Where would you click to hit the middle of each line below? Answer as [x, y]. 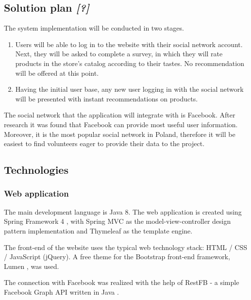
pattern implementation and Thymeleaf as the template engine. [98, 230]
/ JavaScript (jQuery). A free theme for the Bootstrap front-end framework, [117, 257]
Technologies [36, 170]
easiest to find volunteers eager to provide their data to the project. [104, 143]
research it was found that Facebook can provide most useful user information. [121, 124]
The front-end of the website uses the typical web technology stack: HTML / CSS [125, 247]
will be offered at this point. [57, 73]
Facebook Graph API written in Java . [61, 292]
